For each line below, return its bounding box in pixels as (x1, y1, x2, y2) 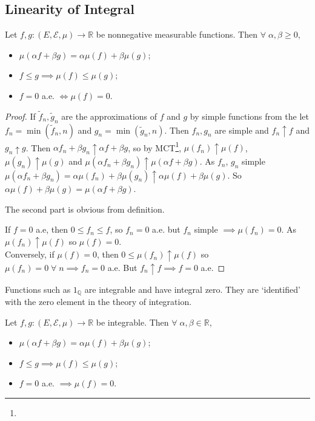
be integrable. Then (96, 315, 169, 328)
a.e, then (36, 223, 68, 236)
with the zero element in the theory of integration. (5, 295, 192, 307)
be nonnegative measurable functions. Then (96, 28, 257, 41)
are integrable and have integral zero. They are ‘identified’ (84, 282, 300, 295)
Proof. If (5, 109, 36, 122)
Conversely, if (5, 248, 55, 261)
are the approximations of (61, 109, 157, 122)
